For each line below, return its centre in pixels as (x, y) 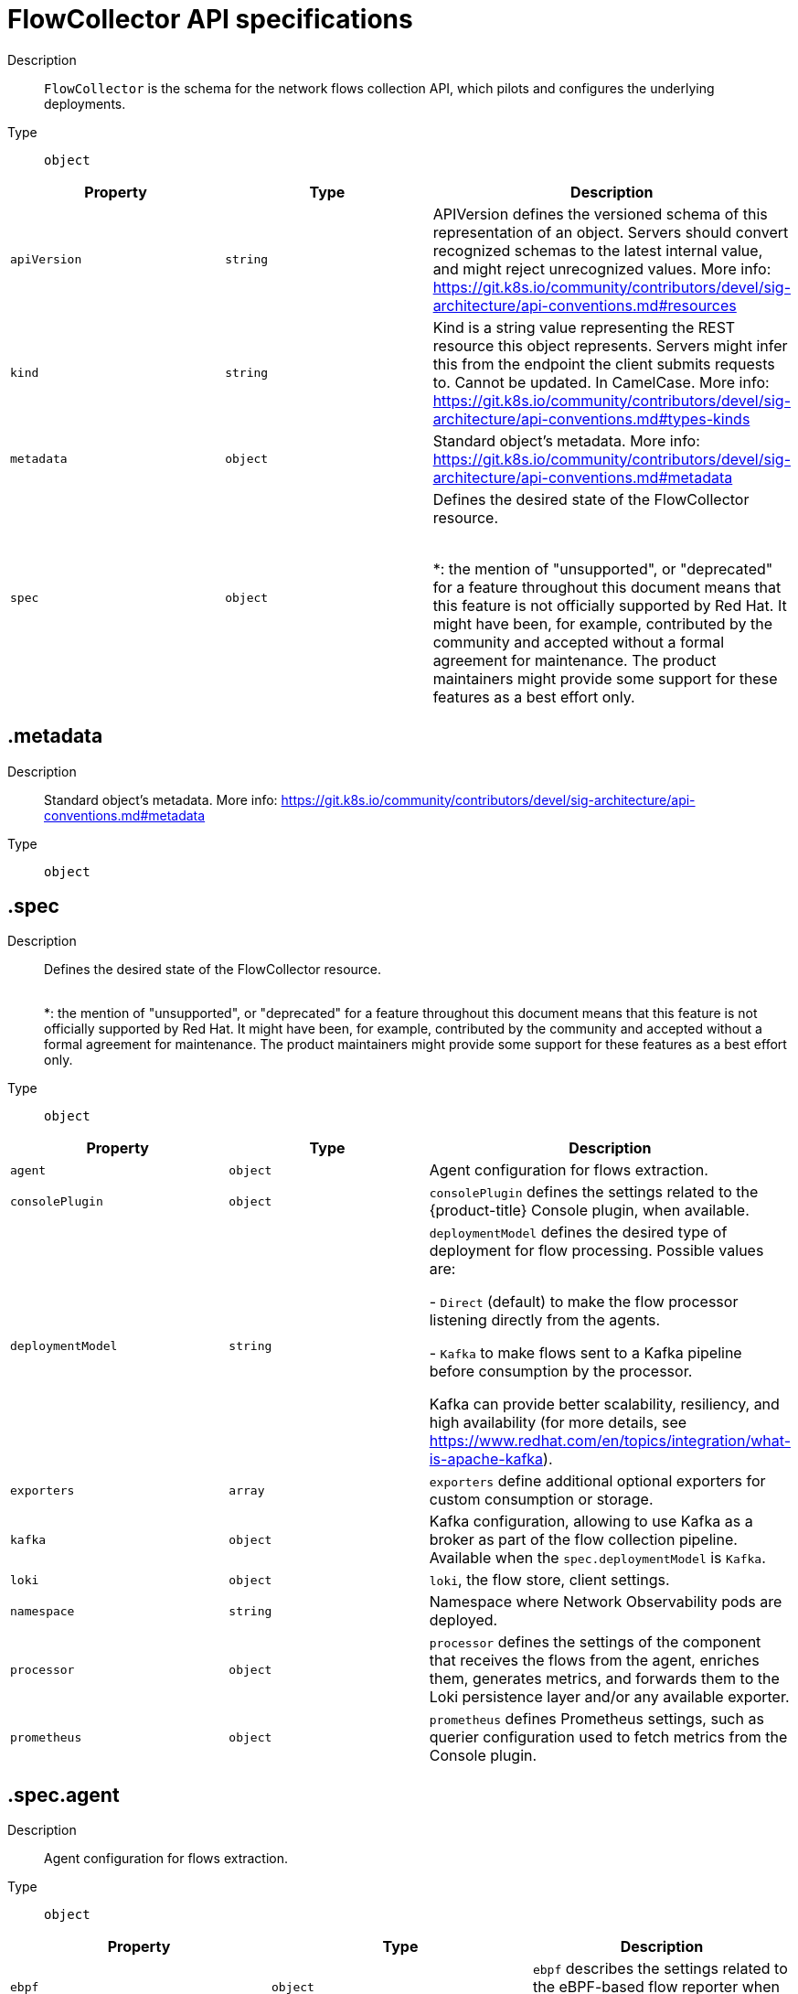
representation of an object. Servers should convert (611, 232)
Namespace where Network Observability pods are (606, 1602)
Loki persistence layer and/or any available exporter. (609, 1697)
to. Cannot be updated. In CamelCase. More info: (601, 382)
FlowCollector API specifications (210, 19)
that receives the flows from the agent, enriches (594, 1661)
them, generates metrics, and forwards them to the (604, 1679)
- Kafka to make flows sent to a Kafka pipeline (585, 1353)
